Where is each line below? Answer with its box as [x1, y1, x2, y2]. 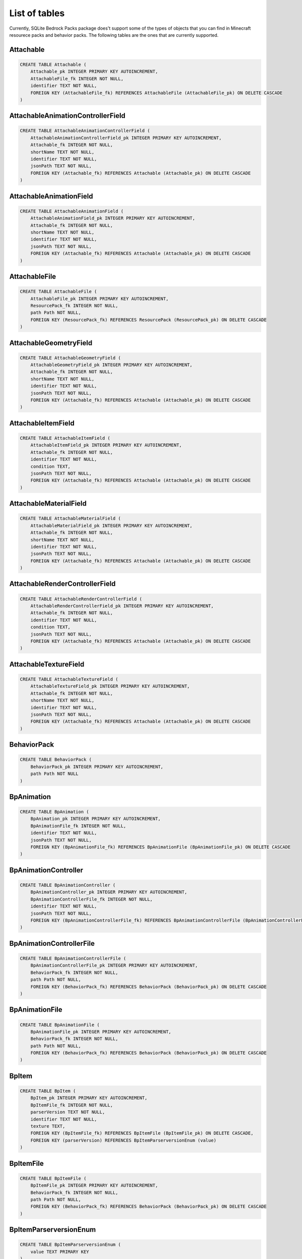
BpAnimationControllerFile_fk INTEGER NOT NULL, [30, 896, 153, 902]
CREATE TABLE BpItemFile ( [20, 1175, 87, 1181]
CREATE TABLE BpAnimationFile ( [20, 1022, 100, 1027]
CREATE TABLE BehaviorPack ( [20, 757, 92, 762]
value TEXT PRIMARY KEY [30, 1249, 89, 1254]
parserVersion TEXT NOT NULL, [30, 1109, 105, 1115]
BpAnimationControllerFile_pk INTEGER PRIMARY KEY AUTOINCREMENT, [30, 962, 198, 968]
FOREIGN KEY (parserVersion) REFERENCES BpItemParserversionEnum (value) [30, 1137, 216, 1143]
